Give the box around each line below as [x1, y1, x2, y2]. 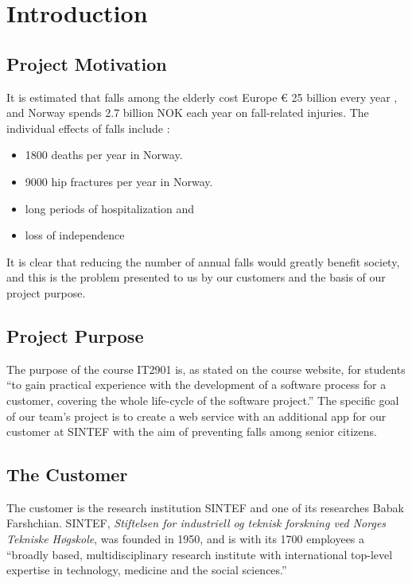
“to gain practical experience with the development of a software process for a [6, 376, 387, 393]
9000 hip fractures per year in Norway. [25, 173, 213, 189]
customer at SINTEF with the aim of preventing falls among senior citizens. [6, 423, 377, 440]
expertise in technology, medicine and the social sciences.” [6, 562, 287, 578]
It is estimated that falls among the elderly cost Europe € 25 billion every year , [6, 88, 398, 105]
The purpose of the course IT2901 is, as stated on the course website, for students [6, 360, 406, 377]
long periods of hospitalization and [25, 200, 194, 216]
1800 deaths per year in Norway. [25, 146, 183, 163]
